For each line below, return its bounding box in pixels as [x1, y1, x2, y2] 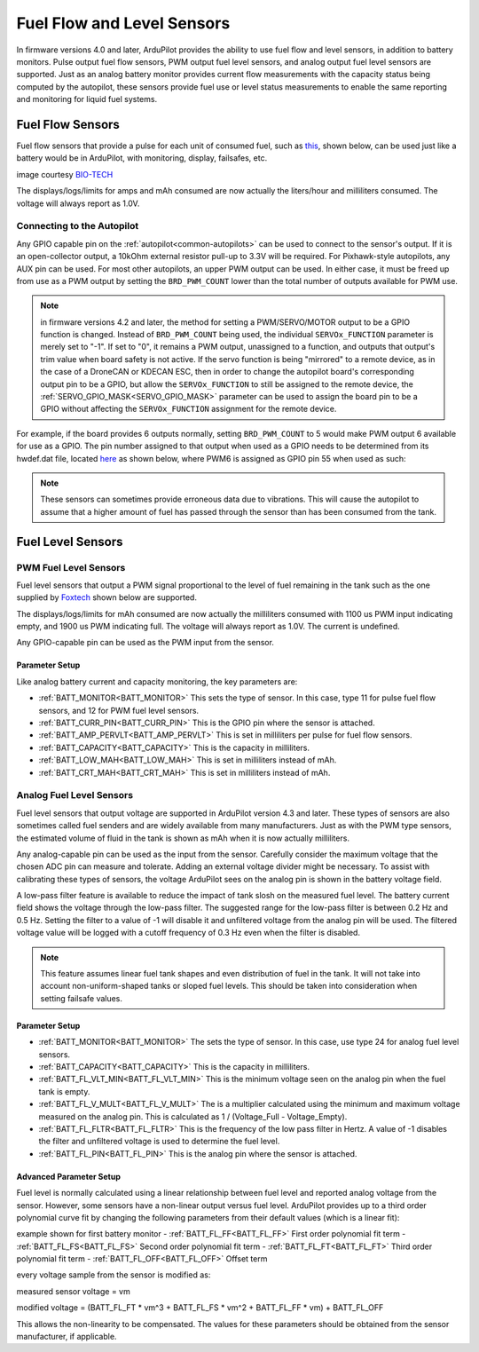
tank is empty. [38, 1086, 90, 1096]
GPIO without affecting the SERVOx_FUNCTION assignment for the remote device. [40, 404, 337, 415]
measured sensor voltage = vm [16, 1285, 130, 1296]
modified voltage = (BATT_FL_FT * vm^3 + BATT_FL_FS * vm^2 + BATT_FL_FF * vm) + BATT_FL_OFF [16, 1302, 384, 1313]
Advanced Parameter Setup [16, 1171, 122, 1182]
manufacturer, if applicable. [16, 1332, 117, 1342]
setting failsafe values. [40, 992, 123, 1003]
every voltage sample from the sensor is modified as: [16, 1269, 211, 1280]
